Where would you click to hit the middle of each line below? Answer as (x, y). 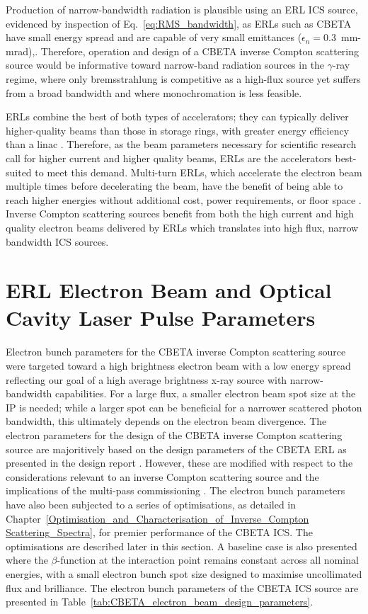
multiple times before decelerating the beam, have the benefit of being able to (174, 186)
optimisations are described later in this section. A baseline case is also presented (182, 546)
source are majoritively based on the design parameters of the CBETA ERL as (176, 449)
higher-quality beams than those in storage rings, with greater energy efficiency (178, 130)
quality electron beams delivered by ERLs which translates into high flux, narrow (182, 227)
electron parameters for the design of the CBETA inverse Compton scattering (174, 434)
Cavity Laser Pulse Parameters (161, 318)
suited (19, 172)
